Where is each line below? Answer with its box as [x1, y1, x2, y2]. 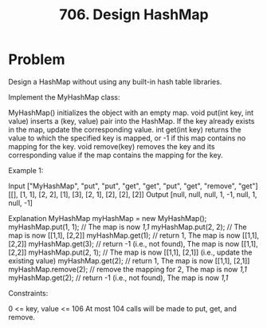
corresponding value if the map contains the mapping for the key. [8, 150, 223, 160]
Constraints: [8, 288, 49, 298]
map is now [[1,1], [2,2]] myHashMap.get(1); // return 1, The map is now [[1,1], [8, 230, 260, 240]
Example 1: [8, 165, 44, 175]
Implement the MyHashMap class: [8, 92, 120, 101]
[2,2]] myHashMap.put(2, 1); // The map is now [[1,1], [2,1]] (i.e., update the [8, 247, 253, 257]
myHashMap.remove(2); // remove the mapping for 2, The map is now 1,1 [8, 264, 247, 274]
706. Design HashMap [59, 6, 209, 24]
